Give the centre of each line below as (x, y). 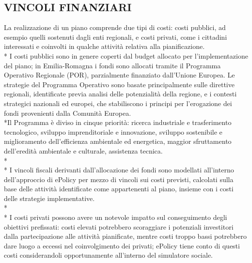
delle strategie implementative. (49, 198)
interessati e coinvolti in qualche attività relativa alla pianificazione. (104, 46)
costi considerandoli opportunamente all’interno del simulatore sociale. (108, 255)
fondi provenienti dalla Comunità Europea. (68, 113)
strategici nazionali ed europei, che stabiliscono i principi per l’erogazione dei (118, 103)
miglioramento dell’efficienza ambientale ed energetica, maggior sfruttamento (118, 141)
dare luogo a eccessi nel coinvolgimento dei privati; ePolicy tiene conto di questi (122, 245)
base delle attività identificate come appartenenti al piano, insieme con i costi (119, 189)
